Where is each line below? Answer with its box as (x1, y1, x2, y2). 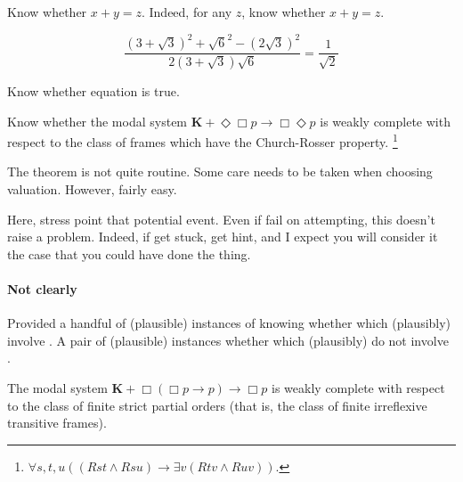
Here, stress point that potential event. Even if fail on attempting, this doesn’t (7, 209, 435, 228)
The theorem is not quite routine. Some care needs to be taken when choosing (7, 162, 433, 181)
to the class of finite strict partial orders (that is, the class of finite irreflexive (7, 396, 427, 414)
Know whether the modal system (7, 111, 188, 130)
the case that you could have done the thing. (7, 244, 251, 263)
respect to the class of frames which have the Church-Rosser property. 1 (7, 130, 398, 151)
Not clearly (7, 279, 77, 298)
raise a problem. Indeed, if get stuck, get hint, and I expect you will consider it (7, 227, 438, 246)
